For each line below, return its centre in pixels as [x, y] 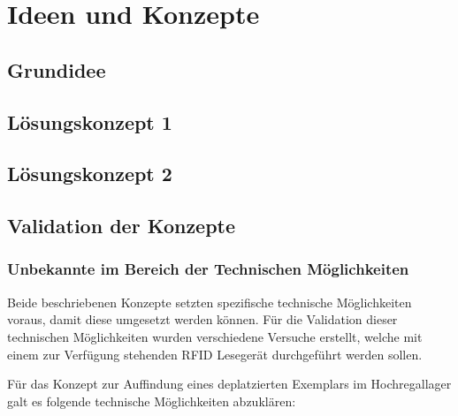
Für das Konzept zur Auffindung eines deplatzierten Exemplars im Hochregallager [229, 384]
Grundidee [57, 69]
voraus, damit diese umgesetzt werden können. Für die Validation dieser [202, 319]
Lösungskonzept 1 [90, 121]
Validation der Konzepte [122, 226]
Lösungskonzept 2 [90, 174]
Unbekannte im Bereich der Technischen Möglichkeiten [208, 269]
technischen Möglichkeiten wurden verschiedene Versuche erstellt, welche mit [215, 336]
